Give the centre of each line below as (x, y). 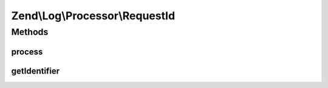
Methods (30, 32)
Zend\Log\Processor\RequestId (93, 16)
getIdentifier (36, 71)
